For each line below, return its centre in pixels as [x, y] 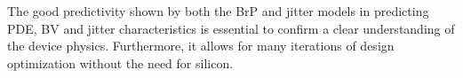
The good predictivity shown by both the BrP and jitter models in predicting [218, 11]
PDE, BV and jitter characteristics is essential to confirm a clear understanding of [231, 28]
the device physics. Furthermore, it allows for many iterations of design [201, 46]
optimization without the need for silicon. [120, 62]
